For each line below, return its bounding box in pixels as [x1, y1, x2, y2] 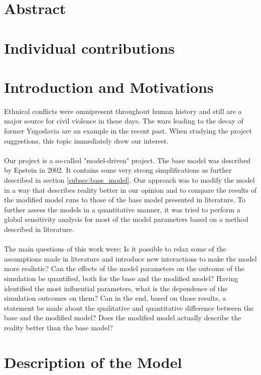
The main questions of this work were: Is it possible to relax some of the [4, 243, 226, 254]
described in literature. [4, 224, 74, 234]
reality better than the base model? [4, 322, 113, 332]
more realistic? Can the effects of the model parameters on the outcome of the [4, 263, 245, 274]
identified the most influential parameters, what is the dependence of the [4, 283, 228, 293]
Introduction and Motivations [4, 76, 214, 97]
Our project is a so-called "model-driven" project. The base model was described [4, 155, 250, 165]
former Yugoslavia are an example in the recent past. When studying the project [4, 126, 252, 136]
